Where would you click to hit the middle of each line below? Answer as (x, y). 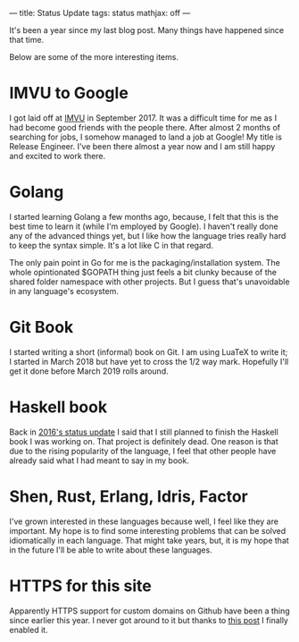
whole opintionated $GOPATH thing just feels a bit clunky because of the (143, 272)
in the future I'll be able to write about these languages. (111, 550)
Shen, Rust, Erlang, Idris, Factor (129, 496)
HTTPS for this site (80, 586)
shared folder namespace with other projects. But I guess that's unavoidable (149, 282)
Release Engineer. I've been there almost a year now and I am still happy (142, 146)
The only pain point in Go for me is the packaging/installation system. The (145, 262)
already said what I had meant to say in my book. (99, 460)
